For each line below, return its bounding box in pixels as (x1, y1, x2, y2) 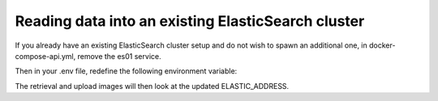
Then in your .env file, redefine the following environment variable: (15, 66, 238, 76)
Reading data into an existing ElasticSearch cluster (15, 12, 365, 30)
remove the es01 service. (77, 51, 161, 61)
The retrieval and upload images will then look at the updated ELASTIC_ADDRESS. (15, 81, 290, 90)
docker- (369, 40, 396, 50)
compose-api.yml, (15, 51, 76, 61)
